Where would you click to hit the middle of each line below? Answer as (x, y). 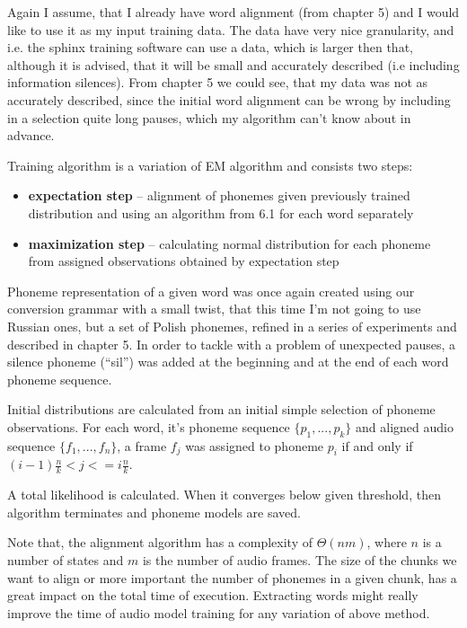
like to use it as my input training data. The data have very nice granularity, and (231, 29)
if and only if (377, 445)
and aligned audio (405, 426)
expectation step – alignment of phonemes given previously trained (219, 195)
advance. (31, 135)
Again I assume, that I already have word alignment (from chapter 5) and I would (233, 12)
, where (387, 542)
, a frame (142, 445)
